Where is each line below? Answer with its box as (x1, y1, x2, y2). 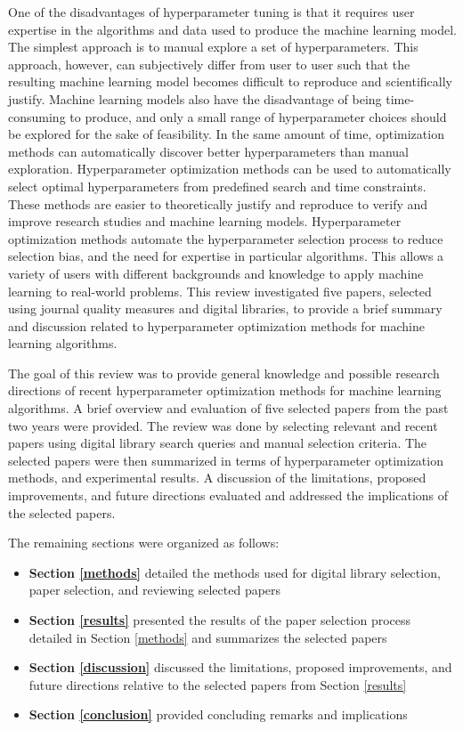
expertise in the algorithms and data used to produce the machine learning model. (8, 20, 458, 38)
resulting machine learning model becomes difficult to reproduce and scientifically (8, 72, 452, 91)
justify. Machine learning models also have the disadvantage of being (8, 89, 382, 108)
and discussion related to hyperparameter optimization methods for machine (8, 316, 425, 335)
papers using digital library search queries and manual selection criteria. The (8, 434, 427, 452)
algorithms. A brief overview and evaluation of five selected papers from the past (8, 399, 449, 418)
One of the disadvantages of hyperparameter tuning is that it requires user (8, 3, 415, 20)
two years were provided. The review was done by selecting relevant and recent (8, 416, 438, 434)
